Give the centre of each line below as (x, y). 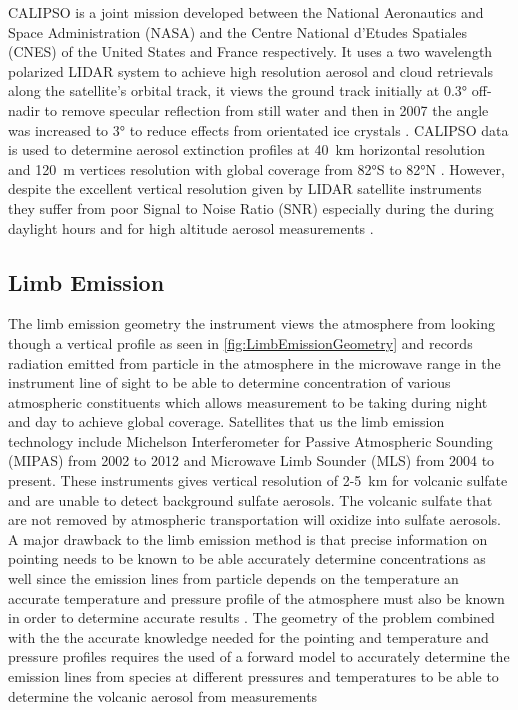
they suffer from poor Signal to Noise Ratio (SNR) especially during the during (251, 207)
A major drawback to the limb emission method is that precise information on (248, 538)
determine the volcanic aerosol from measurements (163, 695)
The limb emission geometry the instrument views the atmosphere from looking (252, 323)
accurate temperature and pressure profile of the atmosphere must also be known (256, 597)
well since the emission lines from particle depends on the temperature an (233, 578)
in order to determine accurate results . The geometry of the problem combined (251, 617)
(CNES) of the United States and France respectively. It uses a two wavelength (250, 51)
